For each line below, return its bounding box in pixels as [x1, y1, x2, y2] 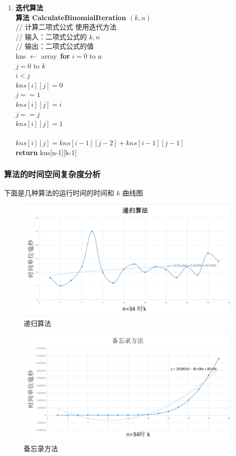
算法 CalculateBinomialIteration [15, 12, 126, 22]
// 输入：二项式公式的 [15, 31, 87, 41]
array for [41, 50, 70, 61]
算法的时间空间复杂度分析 [4, 168, 101, 180]
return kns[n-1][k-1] [15, 147, 77, 157]
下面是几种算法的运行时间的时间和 [4, 187, 114, 197]
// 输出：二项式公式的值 [15, 41, 94, 51]
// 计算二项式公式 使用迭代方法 [15, 22, 117, 32]
